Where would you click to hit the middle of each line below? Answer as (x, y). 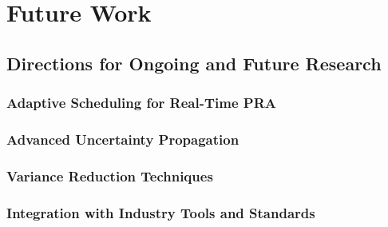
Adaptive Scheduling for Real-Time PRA (141, 103)
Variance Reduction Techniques (110, 175)
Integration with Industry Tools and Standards (161, 212)
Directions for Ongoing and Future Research (194, 63)
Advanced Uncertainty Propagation (123, 139)
